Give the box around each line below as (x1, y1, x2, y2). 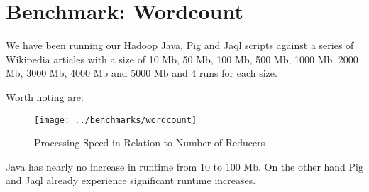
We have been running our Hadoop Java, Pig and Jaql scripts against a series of (6, 38, 354, 53)
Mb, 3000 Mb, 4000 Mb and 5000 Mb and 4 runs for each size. (6, 65, 277, 80)
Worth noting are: (6, 89, 84, 104)
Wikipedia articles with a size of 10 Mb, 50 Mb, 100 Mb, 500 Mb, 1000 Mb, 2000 (6, 51, 358, 66)
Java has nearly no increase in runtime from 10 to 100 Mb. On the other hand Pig (6, 159, 363, 174)
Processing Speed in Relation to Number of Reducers (34, 135, 265, 150)
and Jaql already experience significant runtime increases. (6, 173, 256, 188)
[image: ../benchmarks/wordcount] (34, 114, 197, 125)
